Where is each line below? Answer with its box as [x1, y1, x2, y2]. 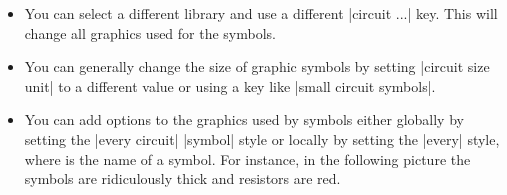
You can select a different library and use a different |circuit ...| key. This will [24, 3, 498, 23]
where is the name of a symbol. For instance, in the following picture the [24, 148, 471, 169]
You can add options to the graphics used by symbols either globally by [24, 109, 464, 130]
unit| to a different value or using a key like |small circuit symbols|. [24, 75, 436, 96]
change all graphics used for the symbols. [24, 22, 277, 43]
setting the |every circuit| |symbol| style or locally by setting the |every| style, [24, 128, 500, 149]
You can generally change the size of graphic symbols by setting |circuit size [24, 56, 490, 77]
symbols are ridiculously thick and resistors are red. [24, 168, 341, 189]
